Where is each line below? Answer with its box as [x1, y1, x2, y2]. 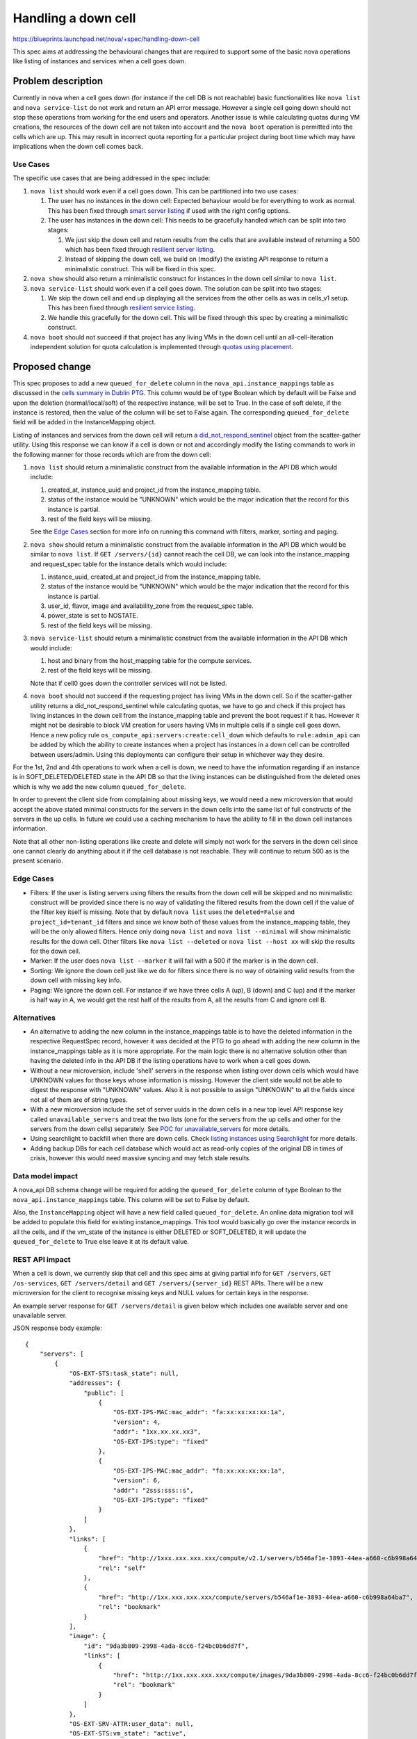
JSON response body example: [13, 1324, 102, 1332]
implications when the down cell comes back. [13, 143, 144, 151]
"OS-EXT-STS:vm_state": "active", [69, 1729, 187, 1738]
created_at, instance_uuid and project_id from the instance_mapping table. [47, 486, 261, 494]
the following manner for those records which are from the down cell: [13, 450, 211, 458]
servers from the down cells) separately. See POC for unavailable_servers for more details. [30, 1124, 290, 1133]
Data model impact [13, 1171, 79, 1180]
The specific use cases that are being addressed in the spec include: [13, 174, 211, 182]
